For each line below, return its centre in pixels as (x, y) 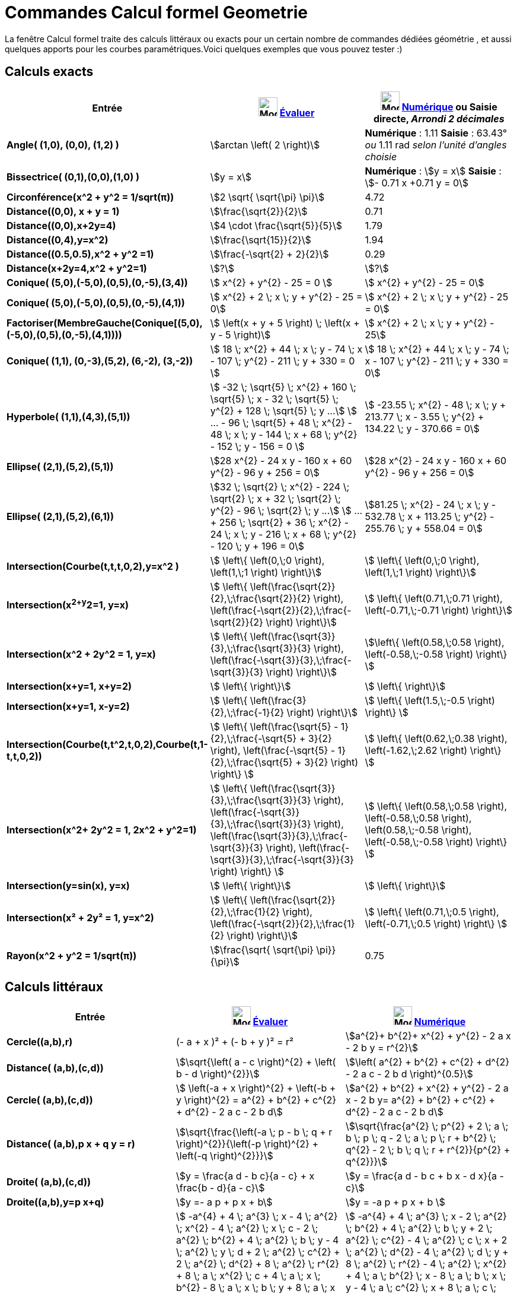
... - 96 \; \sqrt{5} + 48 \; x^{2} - (281, 422)
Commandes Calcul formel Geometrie (156, 12)
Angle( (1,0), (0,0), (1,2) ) (63, 145)
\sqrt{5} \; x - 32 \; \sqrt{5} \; (275, 399)
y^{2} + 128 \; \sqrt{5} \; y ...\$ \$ (284, 410)
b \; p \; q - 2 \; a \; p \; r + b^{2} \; (421, 1138)
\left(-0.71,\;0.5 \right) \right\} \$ (436, 923)
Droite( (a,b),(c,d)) (49, 1182)
